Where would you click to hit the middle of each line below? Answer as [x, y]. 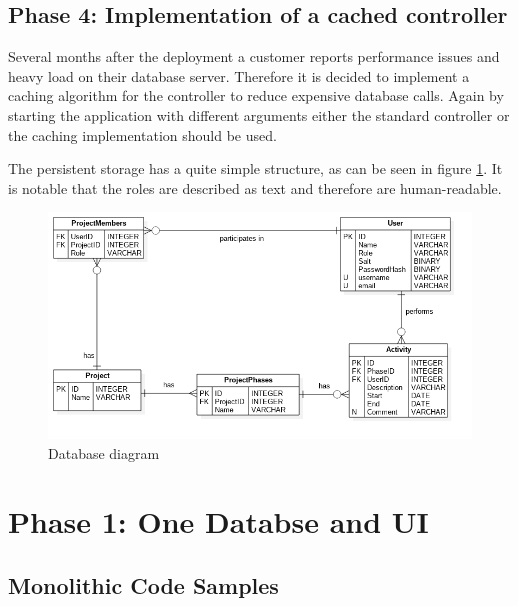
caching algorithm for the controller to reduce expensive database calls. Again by [256, 95]
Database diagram [104, 452]
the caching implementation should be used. [142, 134]
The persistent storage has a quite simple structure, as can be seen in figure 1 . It [255, 168]
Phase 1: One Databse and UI [218, 521]
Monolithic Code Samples [143, 584]
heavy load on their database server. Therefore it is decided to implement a [239, 75]
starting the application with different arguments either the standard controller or [259, 114]
